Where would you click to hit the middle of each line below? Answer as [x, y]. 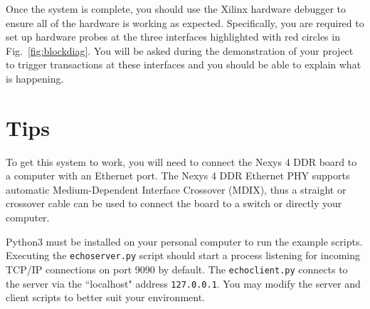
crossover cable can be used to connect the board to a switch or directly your [174, 203]
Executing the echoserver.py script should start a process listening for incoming [183, 255]
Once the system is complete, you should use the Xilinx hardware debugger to [176, 9]
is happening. [35, 78]
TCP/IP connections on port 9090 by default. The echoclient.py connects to [177, 269]
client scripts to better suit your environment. [105, 297]
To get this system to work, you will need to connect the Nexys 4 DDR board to [181, 161]
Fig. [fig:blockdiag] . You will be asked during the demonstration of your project [180, 50]
